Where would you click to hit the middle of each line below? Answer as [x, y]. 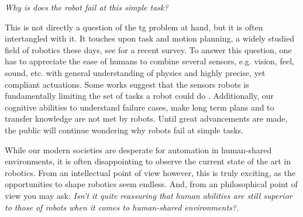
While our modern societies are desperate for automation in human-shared [138, 149]
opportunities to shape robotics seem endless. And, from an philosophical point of [151, 184]
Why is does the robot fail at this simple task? [87, 7]
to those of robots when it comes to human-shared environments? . [122, 207]
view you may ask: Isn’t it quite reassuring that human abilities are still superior [149, 195]
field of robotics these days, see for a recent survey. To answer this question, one [148, 49]
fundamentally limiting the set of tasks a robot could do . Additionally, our [140, 96]
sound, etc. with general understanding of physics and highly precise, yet [135, 72]
